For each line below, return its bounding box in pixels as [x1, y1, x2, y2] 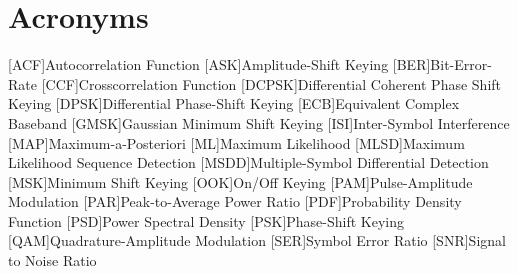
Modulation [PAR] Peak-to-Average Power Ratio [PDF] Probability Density [8, 191, 462, 212]
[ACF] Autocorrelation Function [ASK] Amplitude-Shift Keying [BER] [8, 54, 431, 75]
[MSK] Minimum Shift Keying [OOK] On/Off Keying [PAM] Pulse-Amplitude [8, 171, 473, 192]
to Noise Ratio [8, 250, 97, 271]
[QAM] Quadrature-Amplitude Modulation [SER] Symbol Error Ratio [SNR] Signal [8, 230, 506, 251]
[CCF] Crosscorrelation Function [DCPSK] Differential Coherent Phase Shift [41, 73, 502, 94]
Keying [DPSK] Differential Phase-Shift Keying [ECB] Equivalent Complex [8, 93, 460, 114]
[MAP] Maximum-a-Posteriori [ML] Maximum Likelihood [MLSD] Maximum [8, 132, 465, 153]
